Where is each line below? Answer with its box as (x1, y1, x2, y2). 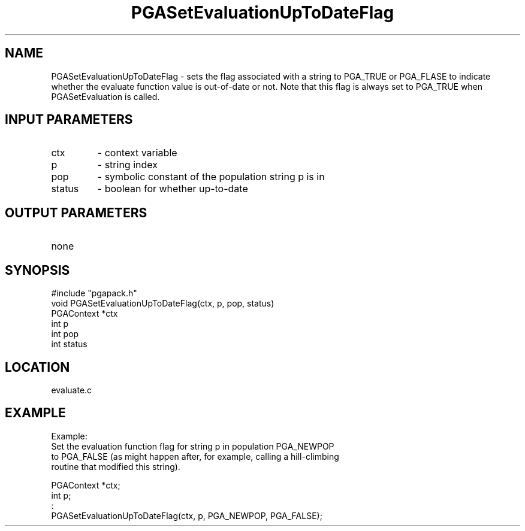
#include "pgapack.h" (51, 288, 137, 299)
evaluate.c (51, 384, 92, 395)
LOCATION (5, 359, 70, 375)
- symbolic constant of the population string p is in (97, 171, 325, 183)
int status (51, 339, 87, 350)
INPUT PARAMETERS (5, 112, 133, 128)
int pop (51, 329, 79, 339)
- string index (97, 159, 158, 171)
